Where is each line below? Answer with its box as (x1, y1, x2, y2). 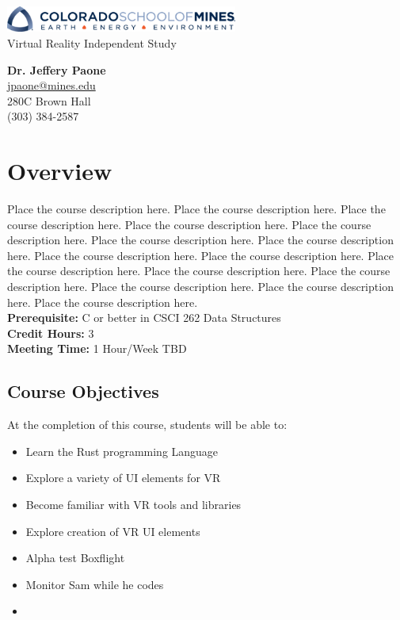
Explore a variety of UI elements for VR (25, 469, 221, 486)
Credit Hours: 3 (7, 324, 94, 341)
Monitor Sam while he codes (25, 576, 164, 592)
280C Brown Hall (7, 92, 91, 109)
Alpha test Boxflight (25, 549, 125, 566)
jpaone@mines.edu (7, 77, 96, 94)
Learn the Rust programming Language (25, 442, 219, 459)
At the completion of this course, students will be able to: (7, 416, 288, 433)
